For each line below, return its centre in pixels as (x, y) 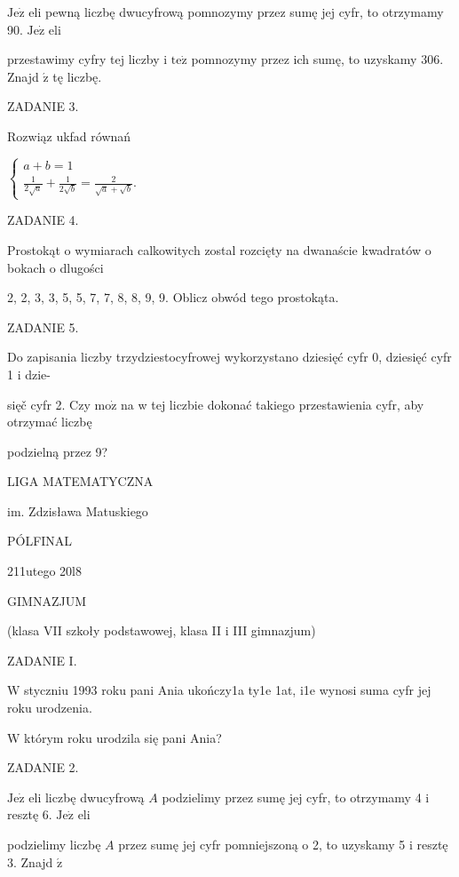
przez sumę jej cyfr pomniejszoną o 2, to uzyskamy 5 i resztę (283, 844)
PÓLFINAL (40, 541)
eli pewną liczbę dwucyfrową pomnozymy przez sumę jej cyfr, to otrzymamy (236, 12)
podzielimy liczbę (54, 844)
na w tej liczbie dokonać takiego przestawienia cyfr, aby (273, 404)
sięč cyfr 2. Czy (49, 404)
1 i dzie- (29, 374)
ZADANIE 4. (43, 220)
